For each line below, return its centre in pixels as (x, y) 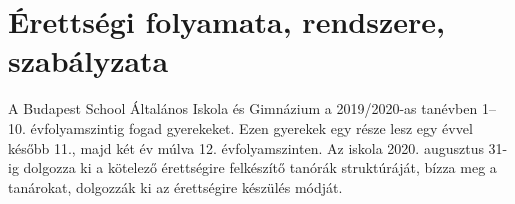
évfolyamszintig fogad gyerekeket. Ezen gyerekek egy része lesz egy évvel (251, 127)
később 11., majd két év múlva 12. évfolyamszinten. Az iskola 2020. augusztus (246, 147)
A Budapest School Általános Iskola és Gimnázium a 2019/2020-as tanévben (243, 108)
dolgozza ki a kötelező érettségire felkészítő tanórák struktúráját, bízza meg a (260, 167)
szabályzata (88, 60)
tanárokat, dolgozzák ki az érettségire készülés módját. (175, 186)
